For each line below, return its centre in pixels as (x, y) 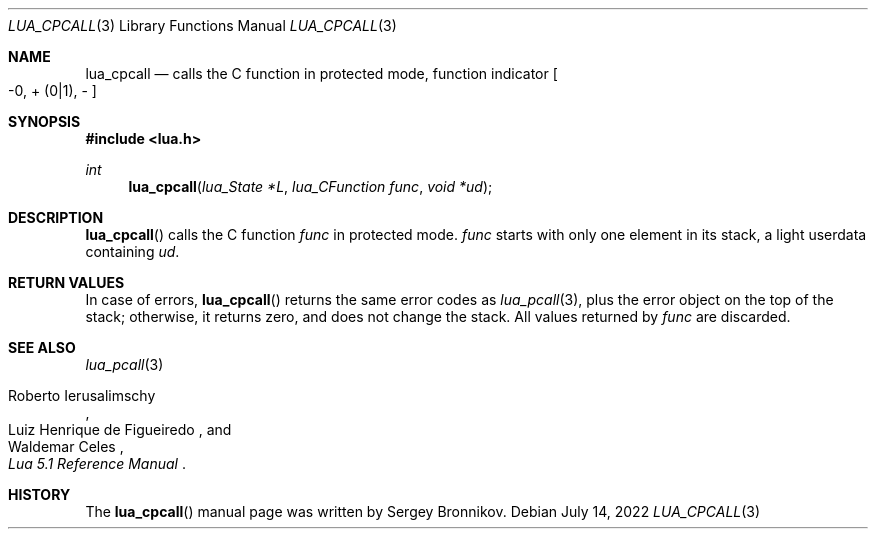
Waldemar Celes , (66, 446)
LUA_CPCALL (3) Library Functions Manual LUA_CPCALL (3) (202, 25)
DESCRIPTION (56, 217)
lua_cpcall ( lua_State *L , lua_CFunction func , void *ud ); (310, 186)
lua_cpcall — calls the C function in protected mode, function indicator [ (321, 73)
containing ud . (132, 251)
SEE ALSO (42, 347)
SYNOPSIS (44, 121)
